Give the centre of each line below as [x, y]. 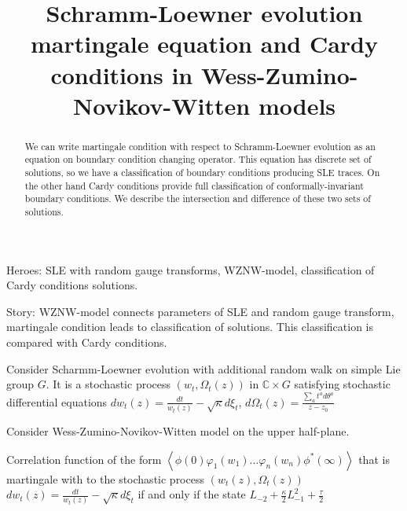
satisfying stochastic [342, 384]
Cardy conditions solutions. [72, 285]
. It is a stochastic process [108, 384]
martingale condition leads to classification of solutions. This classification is [190, 327]
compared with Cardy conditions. [87, 342]
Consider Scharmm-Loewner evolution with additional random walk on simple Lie [203, 368]
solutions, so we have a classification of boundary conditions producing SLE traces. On [202, 173]
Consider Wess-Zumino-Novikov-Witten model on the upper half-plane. [178, 430]
